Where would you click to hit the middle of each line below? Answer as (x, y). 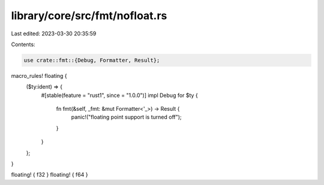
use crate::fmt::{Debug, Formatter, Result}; (92, 60)
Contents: (23, 44)
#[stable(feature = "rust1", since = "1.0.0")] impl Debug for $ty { (119, 95)
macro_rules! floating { (39, 75)
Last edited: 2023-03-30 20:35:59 (54, 34)
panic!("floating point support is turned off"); (127, 117)
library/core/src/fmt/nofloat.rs (89, 16)
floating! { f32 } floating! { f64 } (49, 175)
